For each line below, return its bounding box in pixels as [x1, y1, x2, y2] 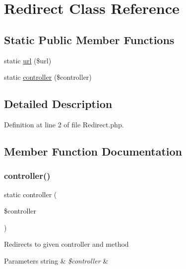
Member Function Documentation [4, 143, 183, 159]
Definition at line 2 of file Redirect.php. [4, 119, 124, 129]
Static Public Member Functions [4, 32, 175, 47]
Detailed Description [4, 96, 113, 111]
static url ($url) [4, 55, 52, 65]
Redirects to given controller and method [4, 239, 129, 249]
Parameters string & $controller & [4, 255, 109, 266]
